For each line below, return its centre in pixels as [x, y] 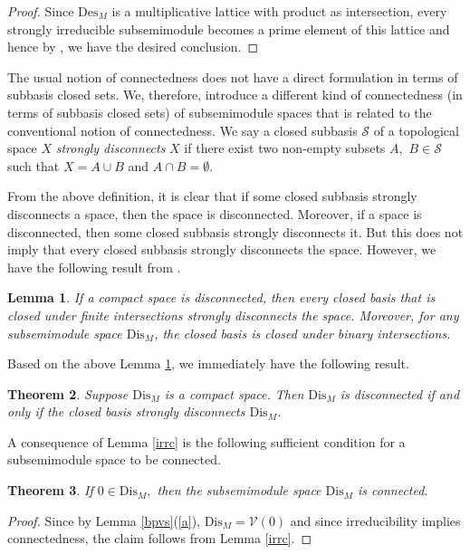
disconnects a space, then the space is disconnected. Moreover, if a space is [215, 213]
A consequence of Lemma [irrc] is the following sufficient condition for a [206, 441]
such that [34, 165]
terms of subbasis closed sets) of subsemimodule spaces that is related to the [220, 112]
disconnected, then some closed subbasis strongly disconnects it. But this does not [235, 231]
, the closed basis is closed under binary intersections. [302, 333]
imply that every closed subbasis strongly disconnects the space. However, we [222, 249]
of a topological [416, 130]
